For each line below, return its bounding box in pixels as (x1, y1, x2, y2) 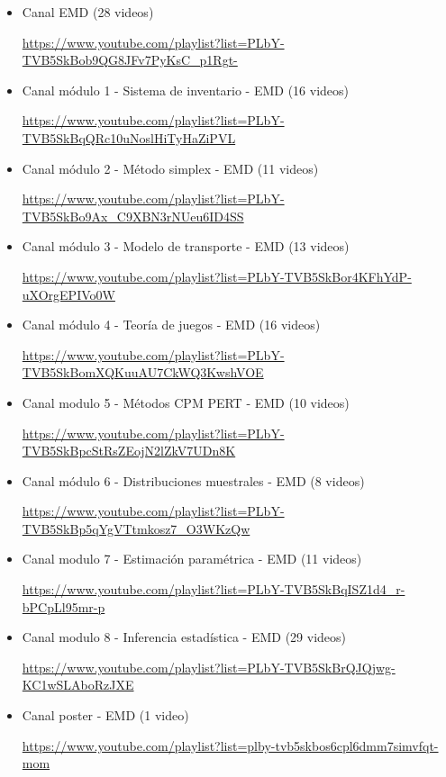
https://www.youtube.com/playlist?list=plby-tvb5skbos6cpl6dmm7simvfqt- (22, 736, 439, 754)
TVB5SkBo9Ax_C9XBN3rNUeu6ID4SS (22, 206, 244, 225)
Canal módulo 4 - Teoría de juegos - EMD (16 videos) (22, 315, 321, 334)
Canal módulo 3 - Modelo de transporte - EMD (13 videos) (22, 237, 350, 256)
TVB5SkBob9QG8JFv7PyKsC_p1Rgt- (22, 50, 238, 69)
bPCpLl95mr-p (22, 597, 105, 616)
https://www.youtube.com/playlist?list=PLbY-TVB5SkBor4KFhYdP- (22, 267, 412, 285)
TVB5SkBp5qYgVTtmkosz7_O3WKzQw (22, 519, 250, 538)
